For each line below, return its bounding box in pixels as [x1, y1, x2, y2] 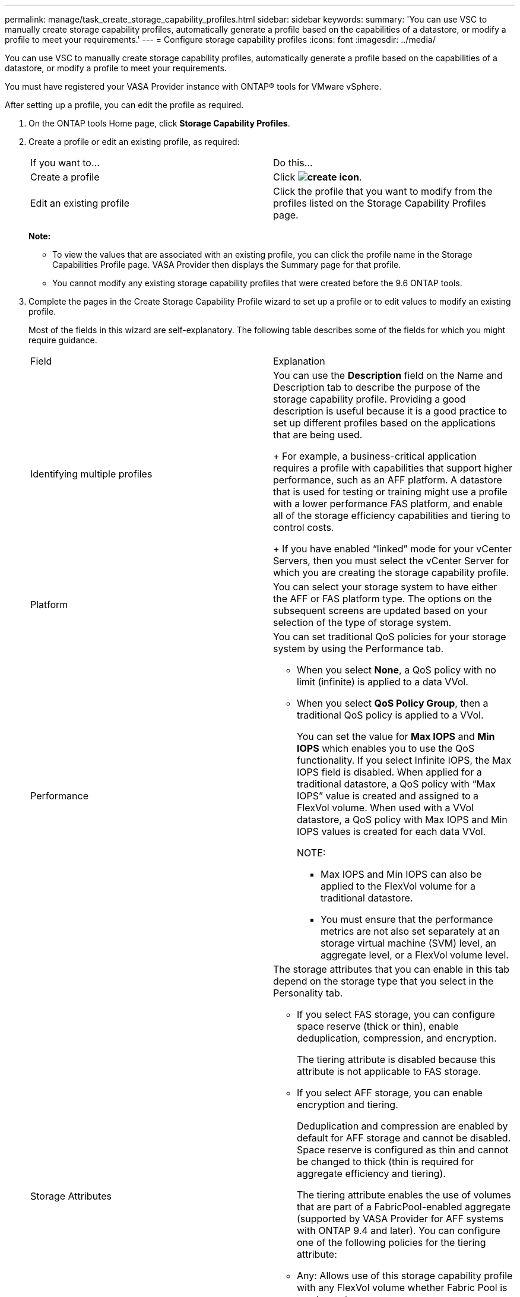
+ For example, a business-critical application [273, 450, 477, 462]
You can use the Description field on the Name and [273, 369, 503, 381]
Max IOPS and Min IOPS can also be [321, 868, 482, 880]
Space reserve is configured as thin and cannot [297, 1144, 509, 1156]
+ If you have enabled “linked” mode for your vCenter [273, 543, 512, 555]
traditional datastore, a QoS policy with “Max [297, 778, 496, 790]
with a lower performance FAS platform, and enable [273, 498, 503, 510]
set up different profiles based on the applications [273, 417, 496, 429]
